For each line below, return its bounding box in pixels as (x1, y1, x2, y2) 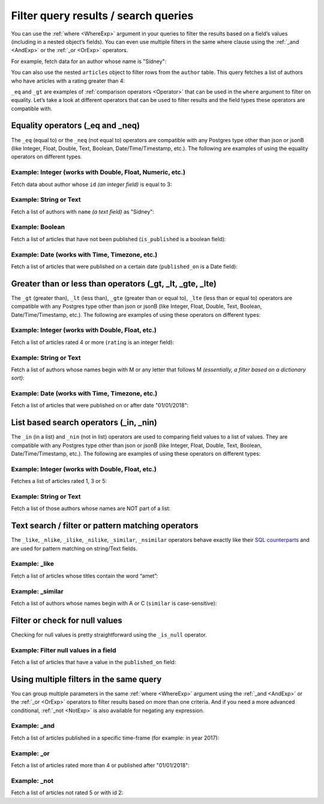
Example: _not (11, 776, 54, 785)
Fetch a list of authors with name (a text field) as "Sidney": (11, 208, 154, 215)
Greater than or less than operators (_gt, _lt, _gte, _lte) (11, 278, 217, 289)
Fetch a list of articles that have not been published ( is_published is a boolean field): (11, 235, 226, 242)
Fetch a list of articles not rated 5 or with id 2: (11, 789, 124, 796)
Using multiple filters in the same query (11, 674, 162, 684)
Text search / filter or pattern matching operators (11, 521, 199, 531)
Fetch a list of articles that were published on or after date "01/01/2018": (11, 402, 189, 409)
